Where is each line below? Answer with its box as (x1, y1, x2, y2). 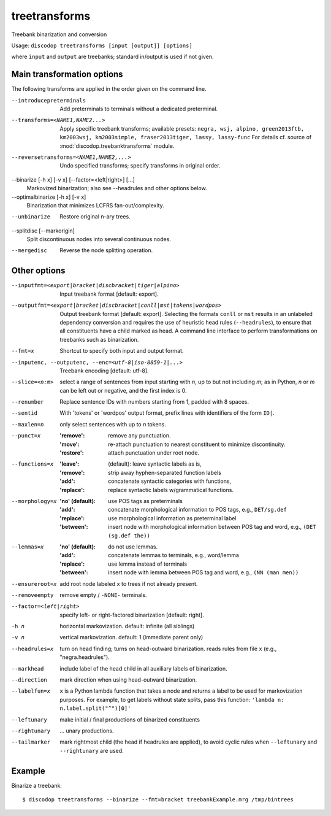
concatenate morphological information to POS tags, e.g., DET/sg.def (108, 506, 287, 514)
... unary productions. (59, 727, 114, 734)
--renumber (11, 399, 44, 406)
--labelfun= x (11, 688, 51, 695)
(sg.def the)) (108, 532, 150, 539)
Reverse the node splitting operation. (59, 247, 153, 254)
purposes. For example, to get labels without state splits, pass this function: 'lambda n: (59, 696, 284, 703)
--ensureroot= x (11, 580, 58, 587)
